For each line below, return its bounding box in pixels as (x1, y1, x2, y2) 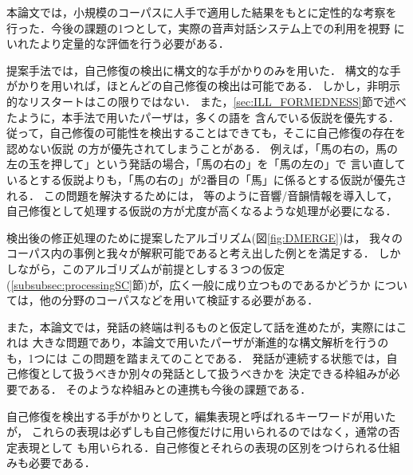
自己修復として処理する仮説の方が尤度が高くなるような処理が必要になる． (6, 202, 397, 219)
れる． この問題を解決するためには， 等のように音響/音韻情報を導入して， (6, 186, 398, 203)
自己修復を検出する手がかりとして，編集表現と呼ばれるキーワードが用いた (6, 407, 396, 424)
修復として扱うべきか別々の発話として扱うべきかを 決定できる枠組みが (17, 365, 389, 382)
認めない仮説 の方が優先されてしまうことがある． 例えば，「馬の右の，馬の (6, 139, 399, 156)
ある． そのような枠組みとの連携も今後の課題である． (28, 381, 312, 398)
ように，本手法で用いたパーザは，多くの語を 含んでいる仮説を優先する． (17, 108, 399, 125)
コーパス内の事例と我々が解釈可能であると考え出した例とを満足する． (6, 245, 375, 261)
